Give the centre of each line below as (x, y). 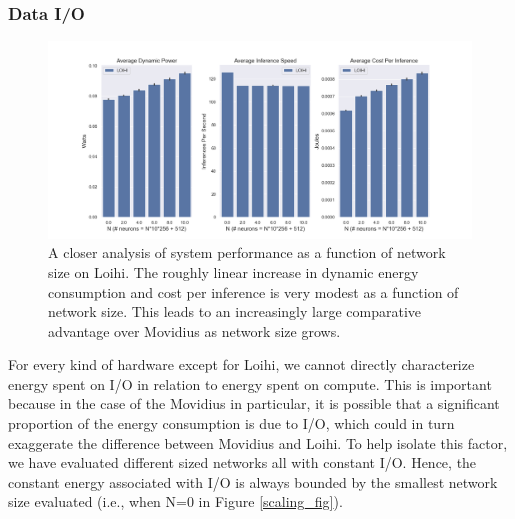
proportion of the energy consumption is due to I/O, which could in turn (231, 423)
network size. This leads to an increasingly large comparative (234, 311)
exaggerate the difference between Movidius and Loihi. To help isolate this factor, (258, 442)
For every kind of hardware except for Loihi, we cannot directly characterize (241, 364)
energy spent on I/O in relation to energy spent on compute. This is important (250, 383)
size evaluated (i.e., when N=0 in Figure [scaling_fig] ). (175, 501)
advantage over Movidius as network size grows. (194, 330)
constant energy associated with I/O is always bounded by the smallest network (253, 481)
